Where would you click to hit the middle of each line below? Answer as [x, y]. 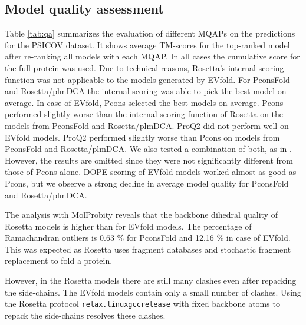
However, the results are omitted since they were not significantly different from [149, 160]
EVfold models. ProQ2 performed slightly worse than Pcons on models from [142, 137]
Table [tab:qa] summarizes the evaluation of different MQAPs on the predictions [150, 33]
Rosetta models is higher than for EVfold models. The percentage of [128, 226]
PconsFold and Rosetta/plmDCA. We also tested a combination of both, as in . [148, 149]
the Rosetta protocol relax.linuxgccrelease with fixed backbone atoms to [142, 304]
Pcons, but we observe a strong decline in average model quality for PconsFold [147, 183]
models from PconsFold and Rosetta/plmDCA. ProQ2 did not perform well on [147, 125]
